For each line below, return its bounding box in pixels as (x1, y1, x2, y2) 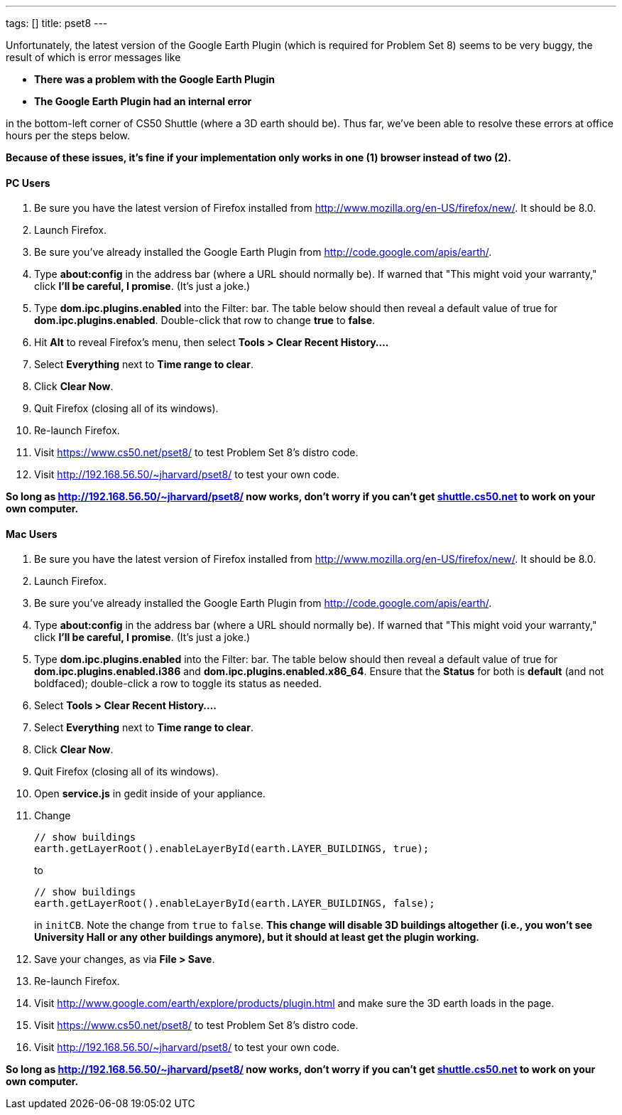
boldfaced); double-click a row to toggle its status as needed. (34, 677, 322, 690)
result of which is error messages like (6, 51, 181, 63)
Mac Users (6, 527, 58, 540)
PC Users (6, 176, 50, 189)
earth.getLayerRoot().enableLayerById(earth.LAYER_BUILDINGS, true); (34, 843, 430, 855)
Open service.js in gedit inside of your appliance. (34, 787, 266, 800)
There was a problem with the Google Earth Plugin (34, 73, 275, 85)
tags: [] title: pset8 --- (6, 17, 108, 29)
